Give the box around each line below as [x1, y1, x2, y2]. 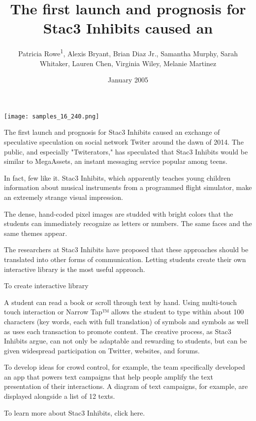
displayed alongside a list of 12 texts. [4, 391, 115, 401]
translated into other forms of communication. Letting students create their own [4, 254, 246, 264]
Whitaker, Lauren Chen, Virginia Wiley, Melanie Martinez [39, 58, 217, 68]
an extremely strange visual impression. [4, 191, 123, 202]
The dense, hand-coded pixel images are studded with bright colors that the [4, 208, 233, 219]
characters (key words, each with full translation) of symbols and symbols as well [4, 316, 249, 326]
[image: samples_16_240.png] [4, 113, 99, 120]
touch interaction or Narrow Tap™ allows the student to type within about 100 [4, 306, 244, 317]
